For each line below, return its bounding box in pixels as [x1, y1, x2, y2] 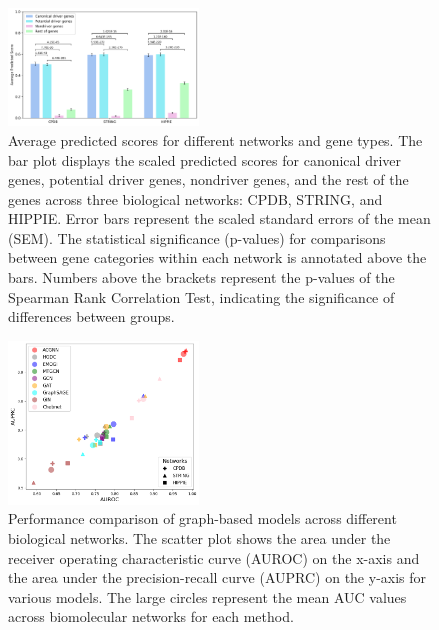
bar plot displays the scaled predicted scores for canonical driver [8, 149, 402, 170]
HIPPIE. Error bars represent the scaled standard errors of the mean [8, 208, 431, 229]
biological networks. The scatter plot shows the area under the [8, 528, 391, 549]
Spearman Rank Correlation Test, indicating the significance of [8, 286, 395, 307]
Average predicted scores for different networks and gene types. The [8, 129, 423, 150]
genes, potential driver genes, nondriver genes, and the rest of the [8, 169, 409, 190]
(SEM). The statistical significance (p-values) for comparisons [8, 227, 386, 248]
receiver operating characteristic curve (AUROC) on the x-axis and [8, 547, 420, 568]
